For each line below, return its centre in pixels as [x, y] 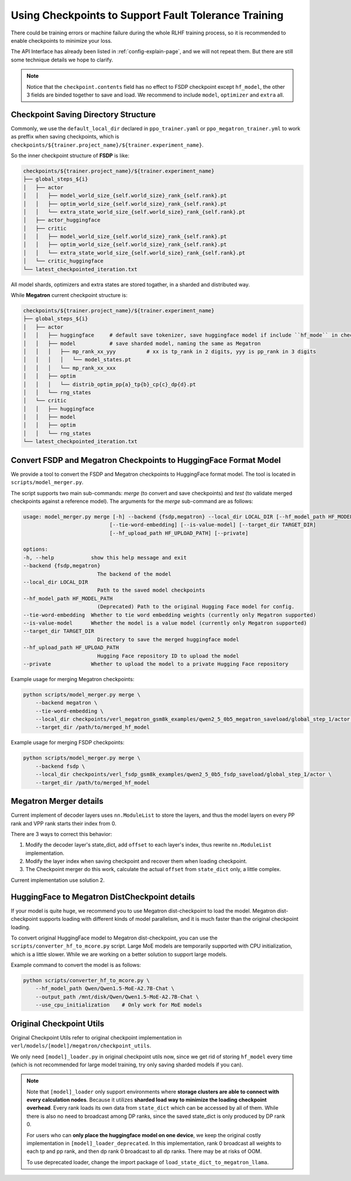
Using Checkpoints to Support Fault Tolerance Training [147, 15]
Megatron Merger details [57, 801]
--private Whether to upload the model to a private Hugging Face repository [156, 664]
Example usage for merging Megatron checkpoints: [73, 679]
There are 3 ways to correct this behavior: [61, 834]
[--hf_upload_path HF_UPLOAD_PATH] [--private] [179, 533]
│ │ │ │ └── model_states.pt [77, 360]
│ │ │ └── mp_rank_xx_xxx [70, 368]
